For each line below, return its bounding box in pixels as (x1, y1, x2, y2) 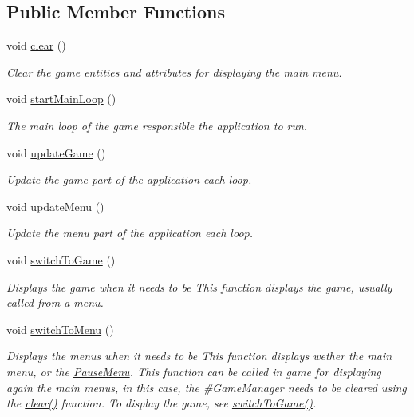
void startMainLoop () (6, 90, 116, 107)
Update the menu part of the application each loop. (6, 224, 253, 241)
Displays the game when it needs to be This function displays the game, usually (6, 278, 392, 295)
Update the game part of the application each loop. (6, 171, 252, 188)
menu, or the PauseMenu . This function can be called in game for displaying (6, 363, 381, 379)
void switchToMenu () (6, 320, 114, 337)
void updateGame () (6, 144, 106, 161)
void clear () (6, 37, 66, 54)
